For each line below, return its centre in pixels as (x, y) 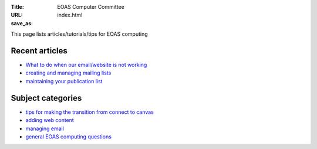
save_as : (22, 23)
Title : (18, 7)
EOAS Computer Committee (91, 7)
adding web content (50, 120)
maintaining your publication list (64, 81)
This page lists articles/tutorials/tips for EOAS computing (79, 34)
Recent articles (39, 51)
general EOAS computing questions (68, 136)
